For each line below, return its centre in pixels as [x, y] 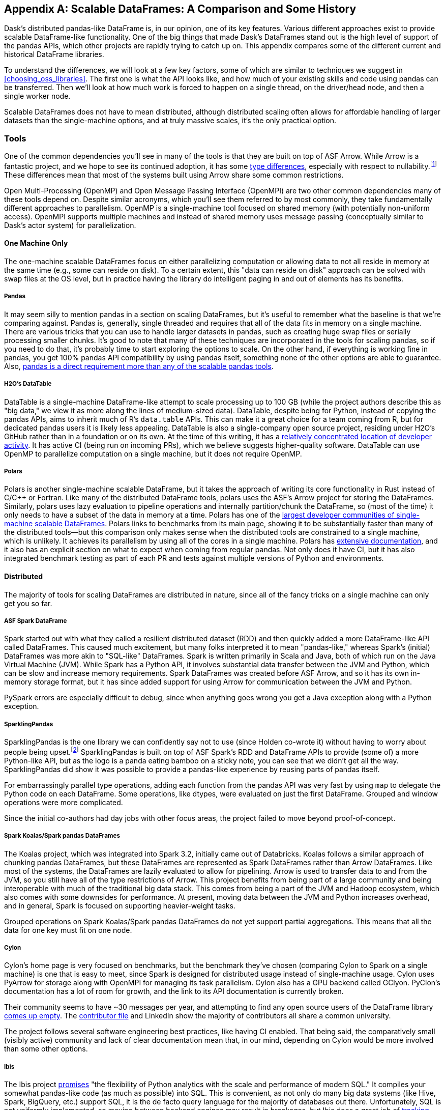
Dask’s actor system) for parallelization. [70, 225]
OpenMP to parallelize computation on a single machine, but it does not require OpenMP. [153, 453]
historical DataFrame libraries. [54, 54]
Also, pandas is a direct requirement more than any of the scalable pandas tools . [139, 366]
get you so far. [28, 603]
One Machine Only [36, 243]
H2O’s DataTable [28, 384]
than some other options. [46, 1049]
